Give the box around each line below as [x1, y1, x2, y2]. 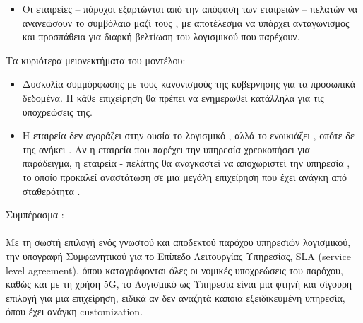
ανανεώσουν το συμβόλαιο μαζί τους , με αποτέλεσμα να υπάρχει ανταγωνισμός [22, 15, 350, 30]
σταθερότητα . [22, 183, 81, 198]
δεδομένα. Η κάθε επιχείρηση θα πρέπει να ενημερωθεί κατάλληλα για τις [22, 90, 324, 105]
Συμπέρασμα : [6, 207, 64, 222]
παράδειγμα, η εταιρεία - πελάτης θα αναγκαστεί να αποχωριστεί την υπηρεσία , [22, 155, 350, 170]
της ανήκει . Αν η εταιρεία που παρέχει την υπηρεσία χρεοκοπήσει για [22, 141, 310, 156]
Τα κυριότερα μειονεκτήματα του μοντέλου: [6, 52, 186, 67]
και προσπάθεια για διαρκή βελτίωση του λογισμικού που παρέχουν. [22, 29, 300, 44]
